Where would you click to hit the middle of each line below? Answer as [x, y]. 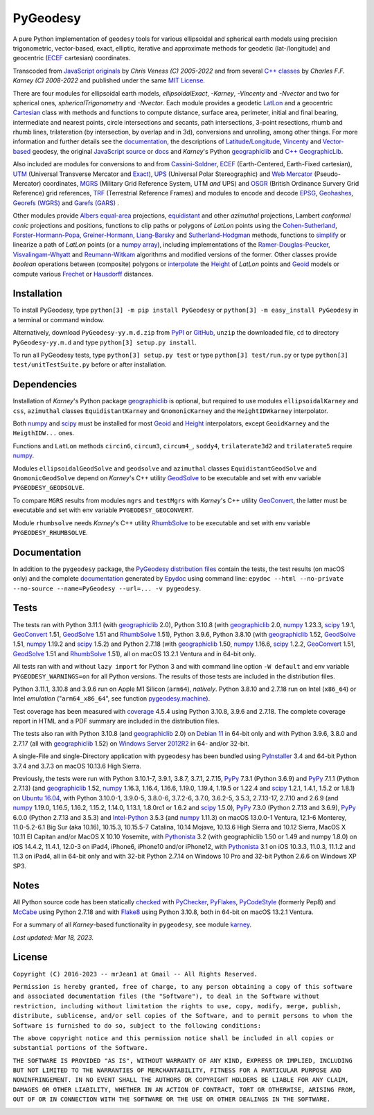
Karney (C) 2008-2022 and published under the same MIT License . [109, 80]
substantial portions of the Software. [80, 1048]
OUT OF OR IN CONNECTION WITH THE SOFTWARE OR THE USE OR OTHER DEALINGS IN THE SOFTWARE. [172, 1099]
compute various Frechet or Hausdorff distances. [83, 274]
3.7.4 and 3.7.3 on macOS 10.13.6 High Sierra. [77, 766]
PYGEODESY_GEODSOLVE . [48, 488]
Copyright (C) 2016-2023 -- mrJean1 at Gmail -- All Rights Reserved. [135, 974]
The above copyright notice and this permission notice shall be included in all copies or [173, 1038]
